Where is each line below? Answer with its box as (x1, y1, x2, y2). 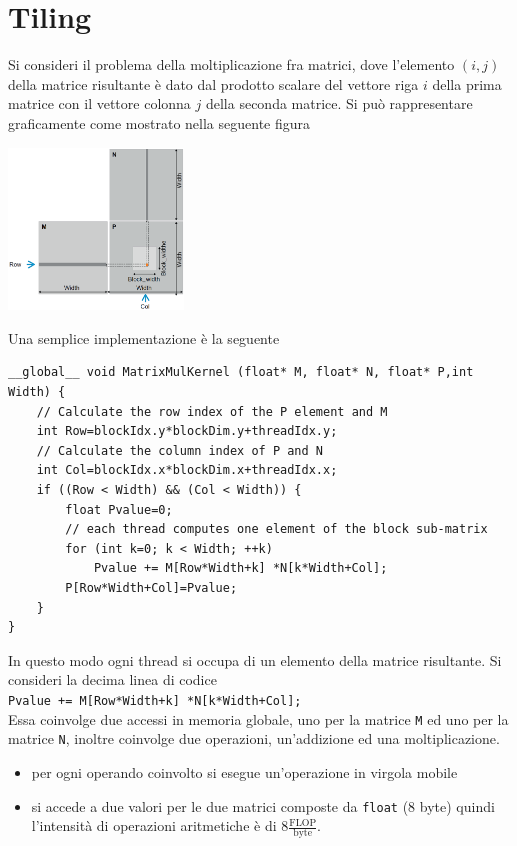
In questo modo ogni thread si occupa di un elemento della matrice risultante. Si (8, 649, 502, 670)
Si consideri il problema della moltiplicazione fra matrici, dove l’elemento (8, 54, 455, 75)
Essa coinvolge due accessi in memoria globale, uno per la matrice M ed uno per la (8, 708, 509, 729)
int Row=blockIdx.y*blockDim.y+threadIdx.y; (36, 424, 338, 439)
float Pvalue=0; (65, 502, 173, 517)
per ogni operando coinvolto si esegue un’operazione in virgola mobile (31, 761, 458, 782)
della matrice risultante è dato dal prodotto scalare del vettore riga (8, 73, 419, 94)
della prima (432, 73, 502, 94)
